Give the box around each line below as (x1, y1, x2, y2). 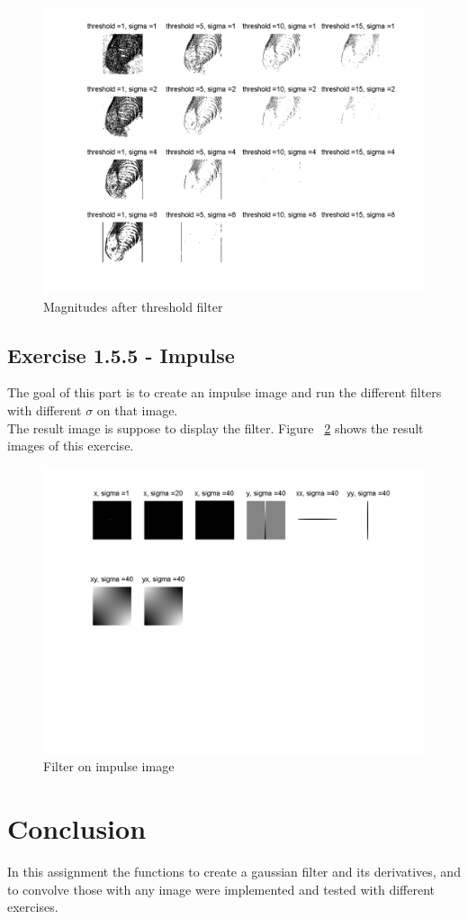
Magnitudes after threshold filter (43, 296, 223, 315)
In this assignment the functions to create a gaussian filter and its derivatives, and (7, 862, 461, 881)
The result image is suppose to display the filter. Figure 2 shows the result (7, 418, 424, 437)
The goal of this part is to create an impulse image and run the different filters (7, 383, 442, 402)
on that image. (96, 400, 178, 419)
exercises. (7, 897, 58, 916)
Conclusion (7, 810, 147, 847)
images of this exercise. (7, 436, 134, 455)
